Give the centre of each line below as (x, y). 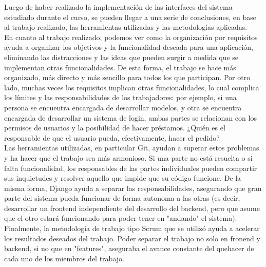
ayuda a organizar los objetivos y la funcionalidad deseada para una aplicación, (129, 47)
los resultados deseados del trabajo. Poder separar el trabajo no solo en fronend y (132, 238)
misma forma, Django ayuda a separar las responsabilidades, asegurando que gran (133, 188)
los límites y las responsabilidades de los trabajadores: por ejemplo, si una (120, 97)
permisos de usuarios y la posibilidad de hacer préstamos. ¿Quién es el (115, 128)
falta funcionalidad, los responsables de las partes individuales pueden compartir (131, 168)
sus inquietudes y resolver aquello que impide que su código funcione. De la (123, 178)
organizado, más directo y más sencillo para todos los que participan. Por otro (127, 77)
